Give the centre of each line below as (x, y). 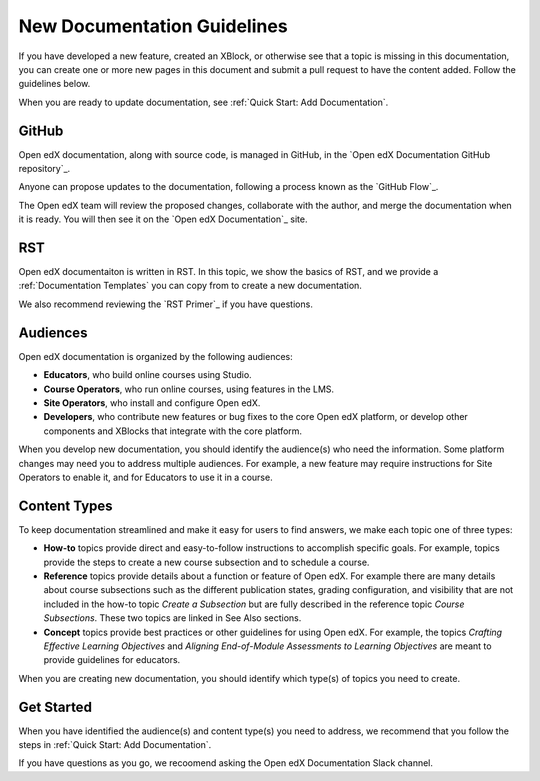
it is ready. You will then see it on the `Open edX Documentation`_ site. (163, 219)
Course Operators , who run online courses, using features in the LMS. (189, 389)
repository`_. (44, 169)
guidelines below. (54, 84)
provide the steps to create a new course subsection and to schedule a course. (206, 562)
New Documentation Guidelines (153, 26)
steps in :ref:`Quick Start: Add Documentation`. (115, 745)
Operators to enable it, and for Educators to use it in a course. (146, 477)
